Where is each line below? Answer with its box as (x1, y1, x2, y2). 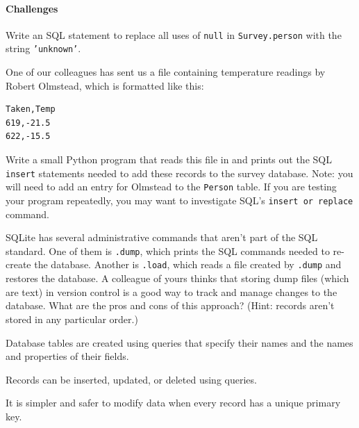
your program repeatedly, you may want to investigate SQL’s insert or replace (6, 192, 353, 207)
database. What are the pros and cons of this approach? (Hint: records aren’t (6, 298, 335, 313)
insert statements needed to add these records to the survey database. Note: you (6, 165, 353, 180)
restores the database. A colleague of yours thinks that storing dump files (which (6, 271, 349, 286)
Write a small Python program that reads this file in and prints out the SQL (6, 152, 332, 167)
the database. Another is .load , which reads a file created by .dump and (34, 257, 342, 272)
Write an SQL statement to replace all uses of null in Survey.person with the (6, 27, 342, 42)
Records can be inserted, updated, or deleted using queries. (6, 372, 257, 386)
